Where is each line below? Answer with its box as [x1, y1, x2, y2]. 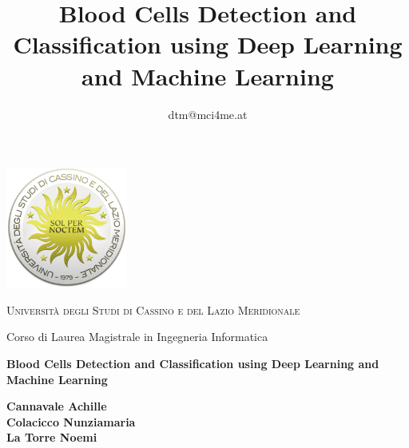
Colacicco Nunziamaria [6, 413, 136, 430]
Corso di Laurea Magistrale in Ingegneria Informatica [6, 328, 268, 345]
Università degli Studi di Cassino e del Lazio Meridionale [6, 301, 300, 318]
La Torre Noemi [6, 429, 97, 446]
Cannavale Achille [6, 398, 107, 414]
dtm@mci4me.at [168, 105, 248, 122]
